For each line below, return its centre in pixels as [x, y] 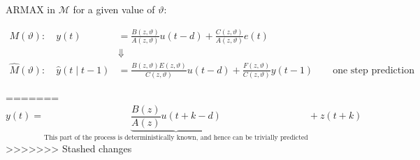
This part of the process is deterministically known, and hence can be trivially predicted [176, 138]
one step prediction [374, 70]
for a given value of [114, 9]
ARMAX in [30, 9]
